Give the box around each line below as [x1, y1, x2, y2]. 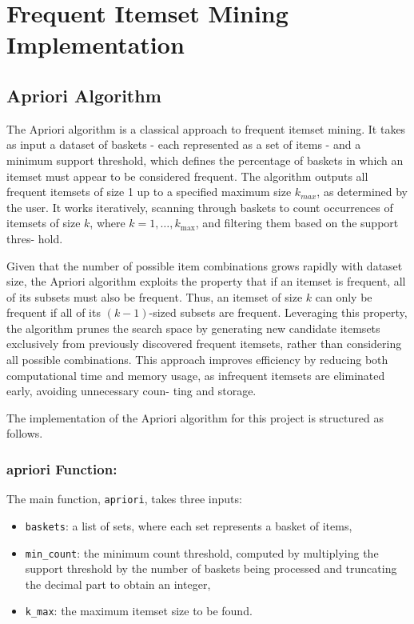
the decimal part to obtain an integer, [25, 575, 211, 592]
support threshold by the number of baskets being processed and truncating [25, 560, 397, 577]
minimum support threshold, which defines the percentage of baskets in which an [6, 151, 404, 168]
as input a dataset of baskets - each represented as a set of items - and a [6, 136, 361, 153]
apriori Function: [6, 458, 117, 478]
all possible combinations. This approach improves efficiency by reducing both [6, 351, 388, 368]
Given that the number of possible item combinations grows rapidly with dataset [6, 257, 403, 274]
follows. [6, 425, 43, 442]
